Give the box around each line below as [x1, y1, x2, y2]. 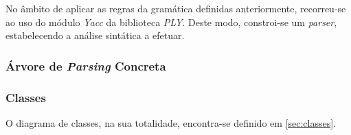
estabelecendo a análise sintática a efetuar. [5, 28, 185, 42]
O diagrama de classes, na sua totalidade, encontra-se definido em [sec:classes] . [5, 115, 337, 130]
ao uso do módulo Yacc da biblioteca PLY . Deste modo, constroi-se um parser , [5, 14, 337, 29]
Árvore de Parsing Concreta [5, 57, 166, 74]
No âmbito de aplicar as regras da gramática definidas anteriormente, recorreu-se [5, 1, 346, 15]
